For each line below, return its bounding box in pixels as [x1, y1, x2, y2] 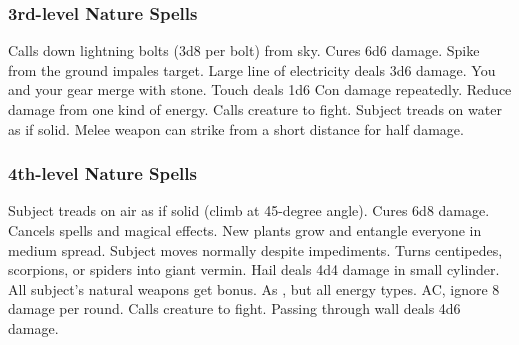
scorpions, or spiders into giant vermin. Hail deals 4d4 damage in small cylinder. [8, 259, 500, 280]
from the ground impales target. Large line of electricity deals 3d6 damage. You [8, 59, 496, 80]
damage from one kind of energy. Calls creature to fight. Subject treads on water [8, 99, 502, 119]
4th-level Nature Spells [8, 161, 197, 186]
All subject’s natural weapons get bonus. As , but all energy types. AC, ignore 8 [8, 278, 500, 299]
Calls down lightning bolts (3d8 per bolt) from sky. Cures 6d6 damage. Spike [8, 40, 480, 61]
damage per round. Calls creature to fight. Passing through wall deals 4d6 [8, 298, 461, 319]
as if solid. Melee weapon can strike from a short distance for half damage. [8, 118, 464, 139]
